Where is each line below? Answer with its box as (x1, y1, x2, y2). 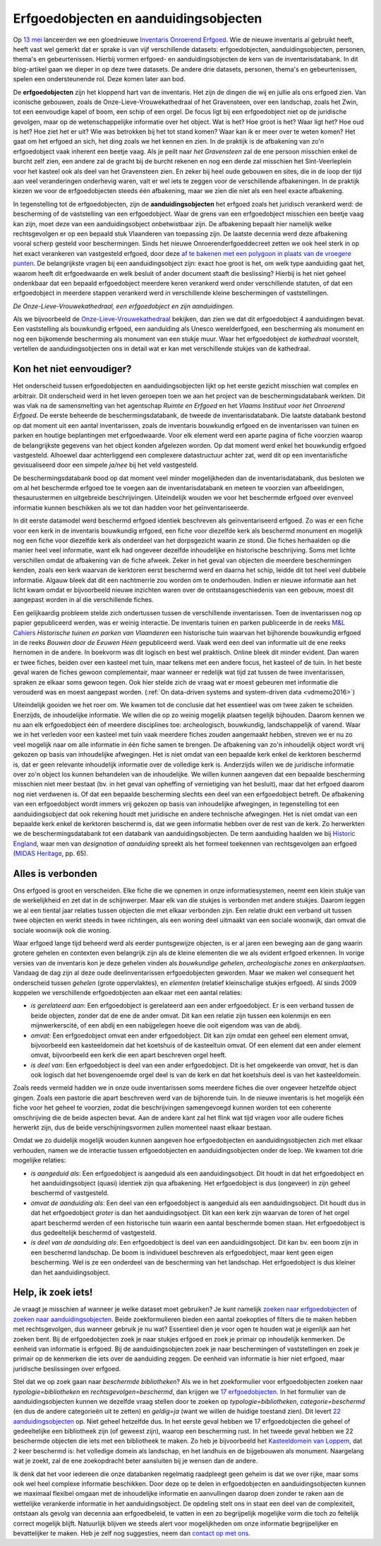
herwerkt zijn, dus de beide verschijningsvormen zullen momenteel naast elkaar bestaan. (13, 1123, 272, 1132)
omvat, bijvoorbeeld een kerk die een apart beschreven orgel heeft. (30, 1051, 227, 1059)
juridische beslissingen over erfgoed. (13, 1364, 121, 1373)
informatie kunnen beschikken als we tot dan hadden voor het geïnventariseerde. (13, 503, 250, 512)
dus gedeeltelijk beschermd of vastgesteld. (30, 1228, 157, 1237)
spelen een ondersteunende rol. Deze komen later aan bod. (13, 75, 186, 83)
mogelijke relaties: (13, 1156, 66, 1165)
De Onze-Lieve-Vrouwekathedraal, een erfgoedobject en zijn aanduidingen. (13, 301, 234, 310)
